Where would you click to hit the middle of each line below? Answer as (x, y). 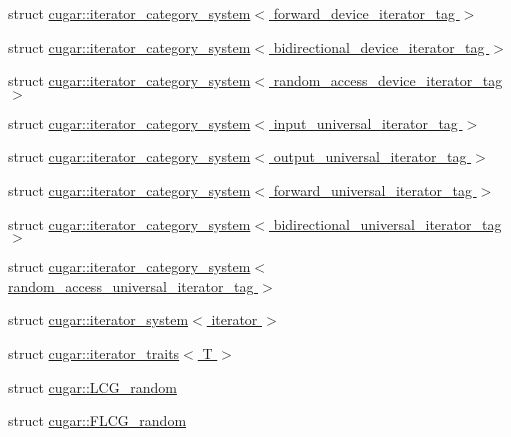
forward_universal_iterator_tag (372, 189)
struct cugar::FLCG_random (97, 420)
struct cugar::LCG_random (92, 386)
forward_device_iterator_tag (364, 13)
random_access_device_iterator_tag (388, 80)
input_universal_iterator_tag (365, 122)
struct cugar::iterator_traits (94, 352)
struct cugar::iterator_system (98, 319)
